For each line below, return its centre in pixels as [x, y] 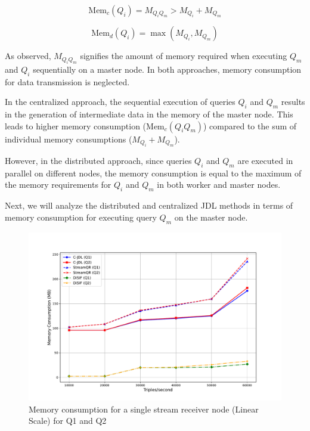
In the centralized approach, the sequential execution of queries [120, 102]
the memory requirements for [58, 185]
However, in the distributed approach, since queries [98, 160]
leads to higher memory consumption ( [76, 125]
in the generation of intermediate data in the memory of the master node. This [149, 114]
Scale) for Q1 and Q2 [68, 421]
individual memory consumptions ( [69, 139]
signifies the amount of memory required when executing [184, 56]
